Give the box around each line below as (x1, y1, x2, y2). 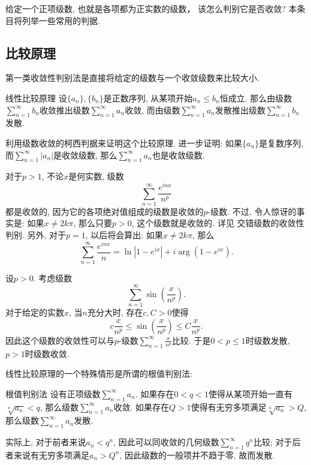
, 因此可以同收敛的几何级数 (113, 436, 219, 448)
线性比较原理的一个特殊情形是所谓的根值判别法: (5, 367, 192, 380)
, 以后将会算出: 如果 (85, 229, 163, 241)
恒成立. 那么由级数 (219, 91, 292, 104)
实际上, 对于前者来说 (5, 436, 86, 448)
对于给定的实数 (5, 306, 64, 319)
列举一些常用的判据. (22, 14, 100, 26)
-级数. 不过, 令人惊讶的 (207, 205, 297, 217)
